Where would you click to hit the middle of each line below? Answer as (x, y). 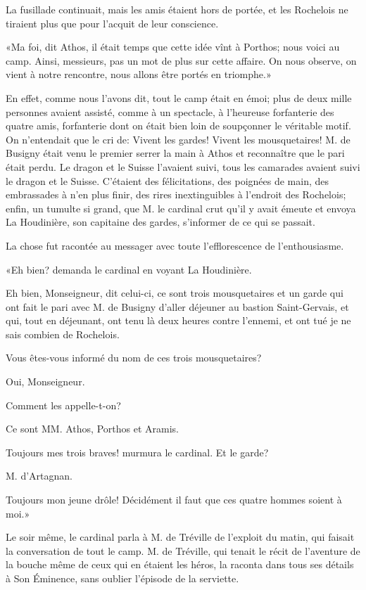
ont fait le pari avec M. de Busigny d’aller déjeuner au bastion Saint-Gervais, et (177, 306)
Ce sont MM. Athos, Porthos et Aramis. (92, 429)
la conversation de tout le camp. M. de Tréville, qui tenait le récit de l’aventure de (183, 550)
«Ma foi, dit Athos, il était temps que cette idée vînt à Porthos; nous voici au (173, 47)
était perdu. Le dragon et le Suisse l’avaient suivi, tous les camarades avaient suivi (183, 166)
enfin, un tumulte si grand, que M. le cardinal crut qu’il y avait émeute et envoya (181, 208)
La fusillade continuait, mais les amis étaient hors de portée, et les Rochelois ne (177, 9)
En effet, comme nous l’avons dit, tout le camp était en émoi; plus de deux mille (179, 97)
